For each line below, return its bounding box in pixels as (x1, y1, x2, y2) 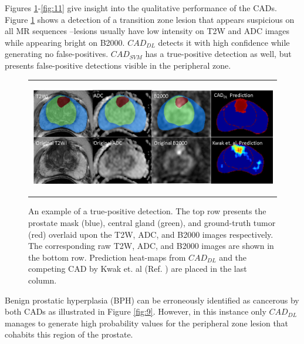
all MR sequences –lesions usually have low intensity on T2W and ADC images (5, 25, 290, 37)
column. (28, 274, 57, 286)
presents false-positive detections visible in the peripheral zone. (5, 59, 231, 71)
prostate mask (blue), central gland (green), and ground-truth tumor (28, 216, 276, 228)
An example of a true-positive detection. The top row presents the (28, 205, 266, 217)
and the (219, 251, 247, 263)
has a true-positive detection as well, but (145, 48, 292, 60)
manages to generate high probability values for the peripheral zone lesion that (5, 316, 289, 329)
